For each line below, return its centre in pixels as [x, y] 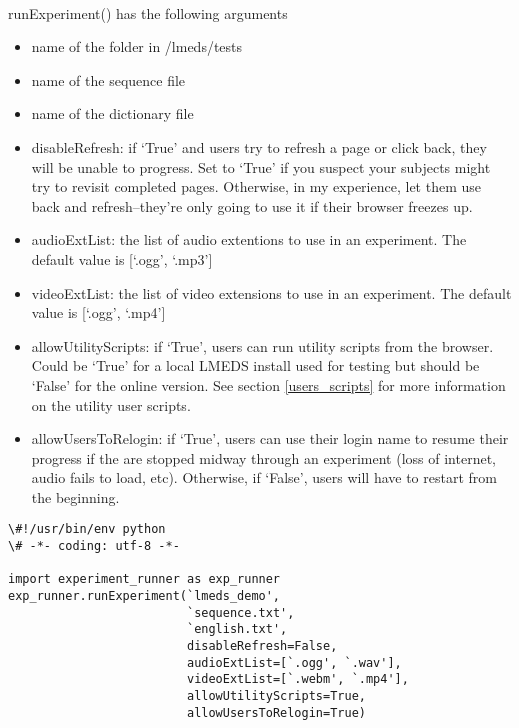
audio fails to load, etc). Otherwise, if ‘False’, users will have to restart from [264, 477]
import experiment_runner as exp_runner [144, 579]
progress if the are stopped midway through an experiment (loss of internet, [263, 457]
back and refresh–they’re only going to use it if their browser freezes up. [252, 205]
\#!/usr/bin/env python [87, 529]
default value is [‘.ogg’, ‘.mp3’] [122, 258]
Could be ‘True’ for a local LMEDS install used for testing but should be [255, 365]
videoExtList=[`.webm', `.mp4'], [297, 679]
